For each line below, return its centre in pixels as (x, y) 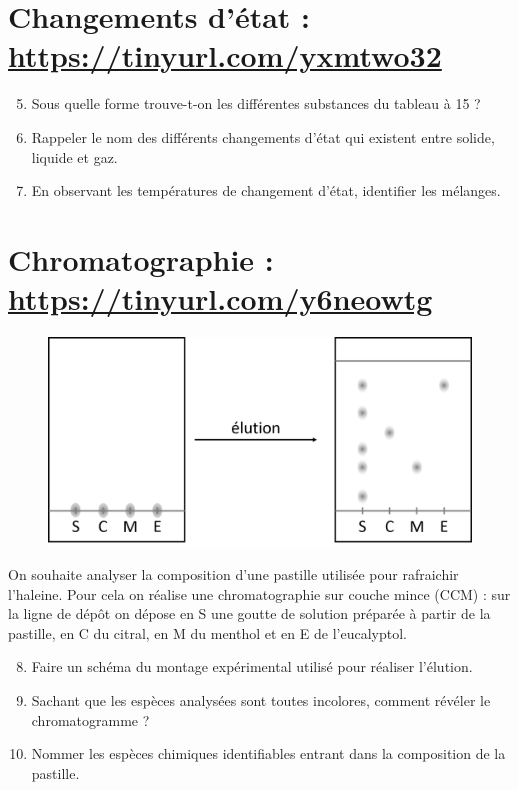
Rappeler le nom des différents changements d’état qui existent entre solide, (263, 136)
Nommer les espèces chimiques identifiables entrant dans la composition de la (268, 753)
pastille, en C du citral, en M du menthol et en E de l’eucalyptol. (207, 632)
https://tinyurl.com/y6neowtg (220, 298)
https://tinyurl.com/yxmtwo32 (225, 55)
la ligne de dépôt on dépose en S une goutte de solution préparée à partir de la (249, 613)
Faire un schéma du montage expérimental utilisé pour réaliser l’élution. (252, 666)
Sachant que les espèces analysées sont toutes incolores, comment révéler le (261, 700)
